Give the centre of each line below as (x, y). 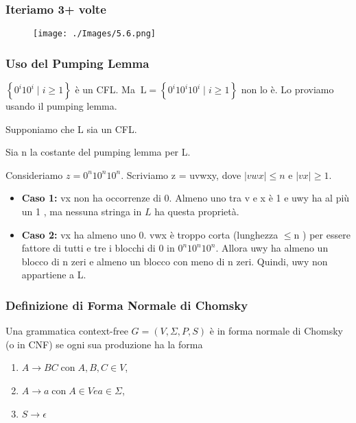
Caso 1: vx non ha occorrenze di (91, 198)
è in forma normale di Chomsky (276, 331)
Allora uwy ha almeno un (275, 248)
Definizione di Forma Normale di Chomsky (127, 305)
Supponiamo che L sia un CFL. (71, 129)
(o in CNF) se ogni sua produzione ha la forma (104, 344)
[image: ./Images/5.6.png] (94, 34)
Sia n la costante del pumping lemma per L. (98, 152)
